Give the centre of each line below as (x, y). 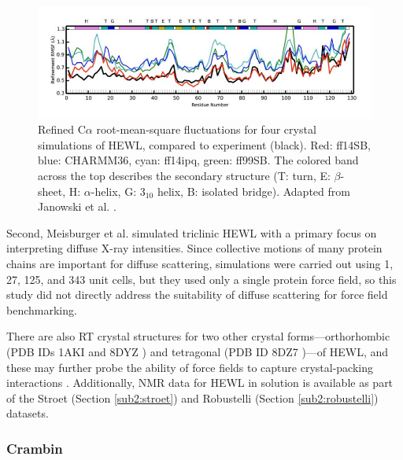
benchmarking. (42, 309)
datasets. (28, 413)
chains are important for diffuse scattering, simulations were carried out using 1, (200, 264)
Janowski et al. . (77, 206)
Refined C (62, 129)
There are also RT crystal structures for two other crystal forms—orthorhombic (198, 336)
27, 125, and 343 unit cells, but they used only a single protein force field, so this (201, 279)
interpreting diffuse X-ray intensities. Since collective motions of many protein (194, 248)
